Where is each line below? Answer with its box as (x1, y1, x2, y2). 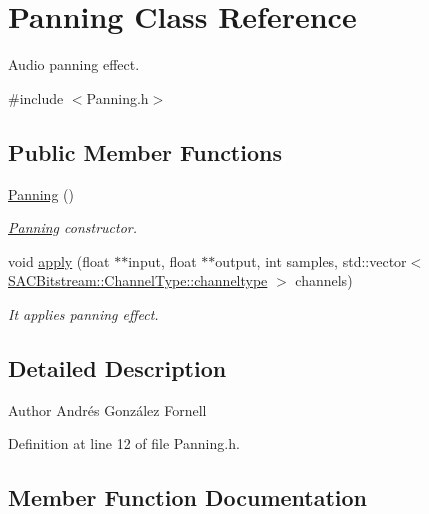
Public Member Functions (8, 136, 282, 167)
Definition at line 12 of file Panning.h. (8, 433, 240, 454)
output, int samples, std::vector (215, 250, 407, 271)
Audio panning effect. (8, 54, 140, 75)
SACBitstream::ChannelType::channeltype (8, 270, 268, 291)
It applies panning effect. (8, 303, 159, 324)
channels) (295, 270, 353, 291)
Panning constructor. (8, 217, 138, 238)
